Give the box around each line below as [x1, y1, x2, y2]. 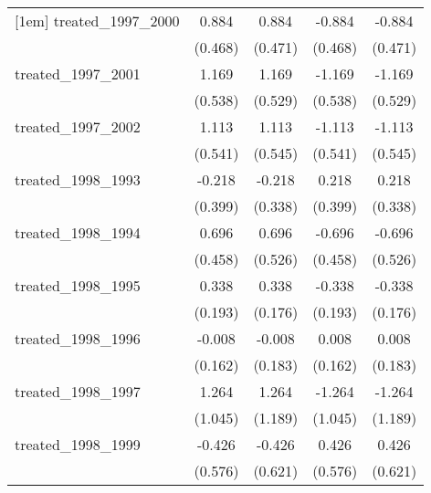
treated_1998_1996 [15, 328, 141, 349]
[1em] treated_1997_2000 [15, 10, 180, 31]
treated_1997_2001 [15, 63, 141, 84]
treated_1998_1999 [15, 434, 141, 455]
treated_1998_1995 [15, 275, 141, 296]
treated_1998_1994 [15, 222, 141, 243]
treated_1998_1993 [15, 169, 141, 190]
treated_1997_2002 [15, 116, 141, 137]
